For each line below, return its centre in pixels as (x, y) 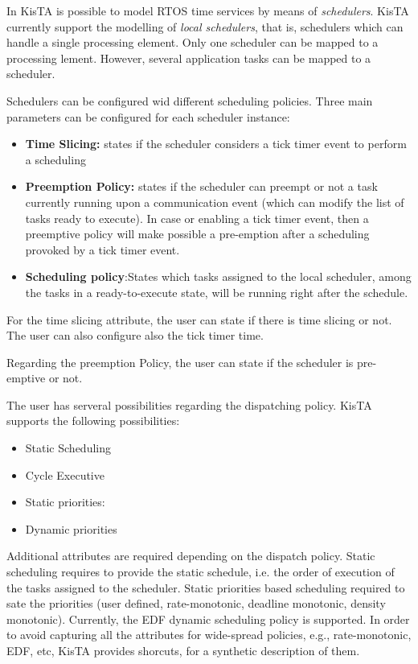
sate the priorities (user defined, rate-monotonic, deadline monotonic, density (196, 603)
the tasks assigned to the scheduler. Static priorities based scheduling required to (206, 587)
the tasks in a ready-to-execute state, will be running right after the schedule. (217, 292)
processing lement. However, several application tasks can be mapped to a (189, 58)
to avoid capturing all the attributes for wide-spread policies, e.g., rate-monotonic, (209, 635)
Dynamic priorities (71, 528)
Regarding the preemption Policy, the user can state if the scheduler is (180, 362)
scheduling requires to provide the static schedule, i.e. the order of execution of (201, 572)
